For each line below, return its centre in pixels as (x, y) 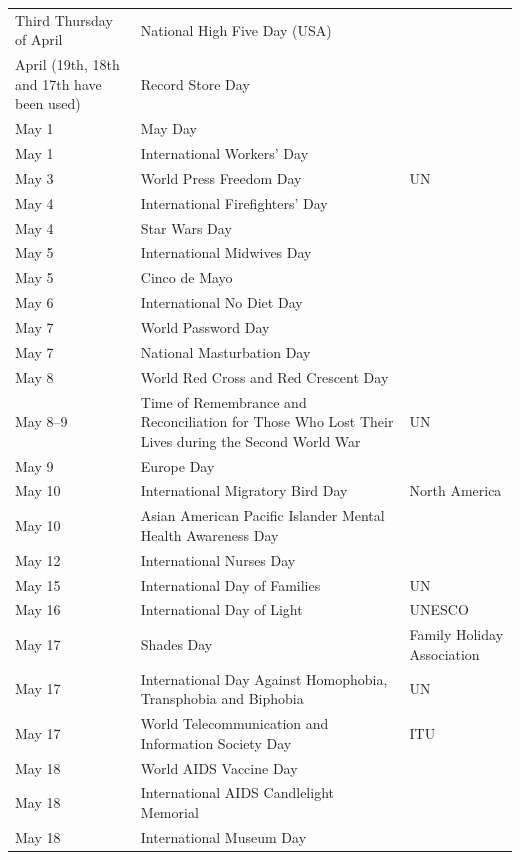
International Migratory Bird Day (244, 490)
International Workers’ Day (224, 153)
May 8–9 (41, 421)
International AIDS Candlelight (237, 792)
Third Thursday (64, 19)
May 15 (38, 584)
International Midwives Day (226, 252)
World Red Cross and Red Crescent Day (264, 376)
